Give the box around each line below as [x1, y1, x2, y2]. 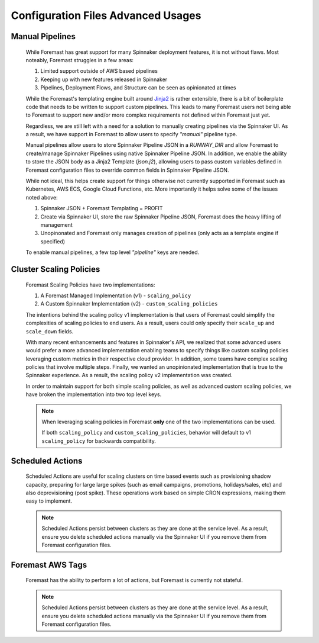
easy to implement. [25, 497, 73, 504]
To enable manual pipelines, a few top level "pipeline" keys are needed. [25, 249, 200, 256]
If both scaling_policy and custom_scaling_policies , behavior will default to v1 [41, 429, 251, 436]
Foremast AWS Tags [11, 560, 87, 570]
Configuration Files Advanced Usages [11, 9, 201, 22]
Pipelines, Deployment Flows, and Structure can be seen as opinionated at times [40, 84, 236, 91]
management [40, 221, 73, 228]
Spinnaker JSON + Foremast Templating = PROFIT [40, 205, 163, 212]
